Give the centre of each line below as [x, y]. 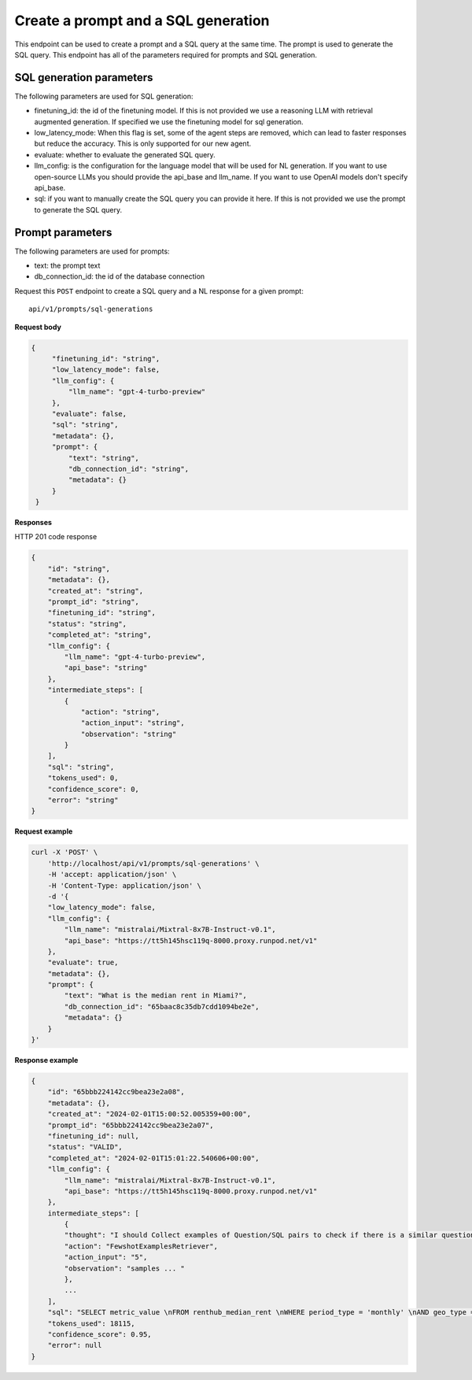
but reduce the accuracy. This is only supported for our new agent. [143, 144]
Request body [38, 327]
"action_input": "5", [106, 1257]
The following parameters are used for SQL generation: [104, 96]
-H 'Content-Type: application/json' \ [125, 885]
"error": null [75, 1345]
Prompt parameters [63, 232]
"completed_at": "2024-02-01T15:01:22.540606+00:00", [153, 1158]
